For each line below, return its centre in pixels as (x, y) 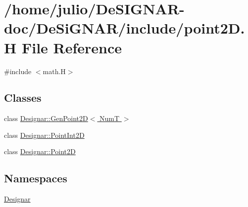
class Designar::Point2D (40, 151)
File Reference (72, 47)
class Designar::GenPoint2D (46, 118)
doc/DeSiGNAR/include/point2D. (124, 28)
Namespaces (36, 178)
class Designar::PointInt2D (44, 135)
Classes (23, 98)
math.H (54, 71)
